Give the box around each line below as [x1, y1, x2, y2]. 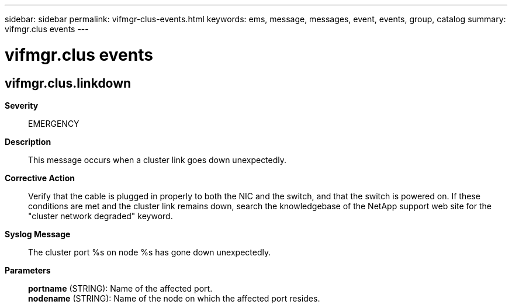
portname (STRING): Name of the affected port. [28, 283, 213, 293]
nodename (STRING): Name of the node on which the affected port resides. [28, 293, 320, 303]
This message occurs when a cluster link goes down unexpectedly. [28, 154, 287, 165]
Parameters [5, 265, 51, 275]
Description [5, 136, 51, 147]
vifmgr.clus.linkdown [5, 75, 132, 91]
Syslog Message [5, 229, 71, 239]
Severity [5, 100, 39, 110]
